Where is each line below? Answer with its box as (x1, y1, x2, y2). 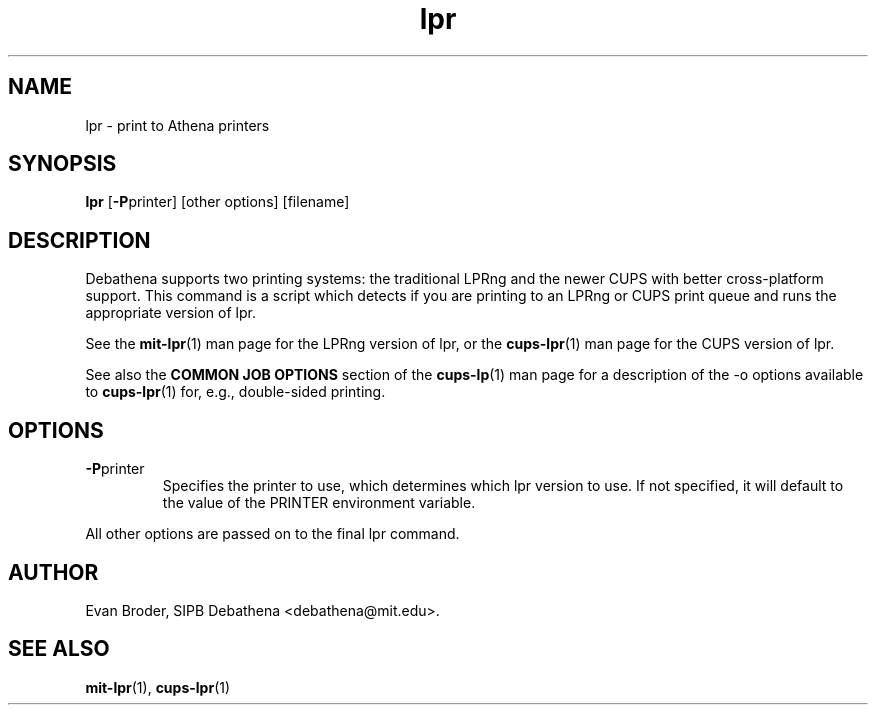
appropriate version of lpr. (85, 304, 256, 322)
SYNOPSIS (8, 151, 117, 177)
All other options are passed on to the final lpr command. (85, 525, 460, 543)
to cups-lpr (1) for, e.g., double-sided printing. (85, 383, 386, 401)
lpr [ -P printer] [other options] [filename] (85, 193, 350, 211)
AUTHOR (8, 559, 99, 585)
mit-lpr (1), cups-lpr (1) (85, 678, 231, 696)
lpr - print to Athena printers (85, 116, 270, 134)
